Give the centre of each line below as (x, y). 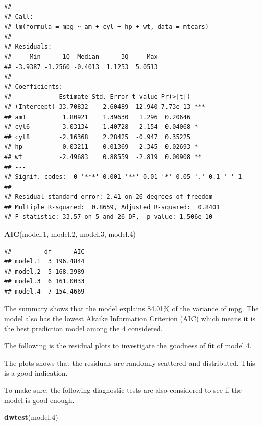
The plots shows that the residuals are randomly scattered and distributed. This (130, 363)
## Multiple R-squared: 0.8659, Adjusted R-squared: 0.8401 (112, 207)
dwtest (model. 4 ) (31, 417)
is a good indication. (36, 373)
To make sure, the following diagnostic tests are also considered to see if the (123, 390)
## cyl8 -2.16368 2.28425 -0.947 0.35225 (98, 137)
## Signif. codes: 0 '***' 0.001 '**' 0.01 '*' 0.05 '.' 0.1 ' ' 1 (123, 177)
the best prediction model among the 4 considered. (83, 328)
